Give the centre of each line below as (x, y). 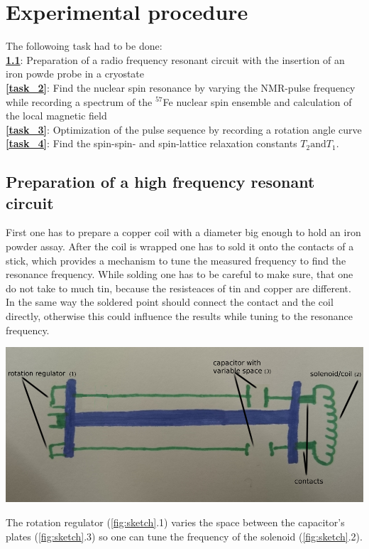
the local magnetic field (56, 116)
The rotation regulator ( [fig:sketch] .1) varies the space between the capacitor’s (175, 522)
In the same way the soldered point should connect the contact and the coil (170, 302)
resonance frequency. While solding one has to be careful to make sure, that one (180, 274)
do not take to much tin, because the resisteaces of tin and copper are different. (178, 288)
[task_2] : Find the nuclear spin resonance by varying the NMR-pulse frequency (181, 87)
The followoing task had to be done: (84, 46)
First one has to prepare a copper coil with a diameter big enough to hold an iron (183, 232)
